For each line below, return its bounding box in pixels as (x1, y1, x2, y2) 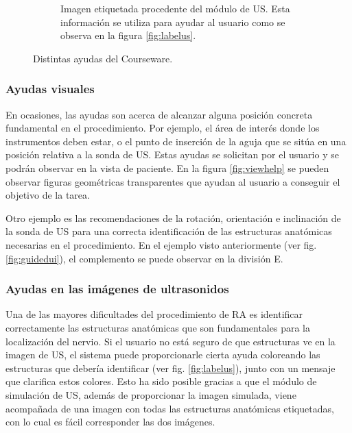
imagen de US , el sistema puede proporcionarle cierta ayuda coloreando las (5, 347, 320, 362)
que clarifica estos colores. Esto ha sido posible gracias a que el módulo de (5, 374, 317, 388)
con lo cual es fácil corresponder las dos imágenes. (5, 415, 215, 429)
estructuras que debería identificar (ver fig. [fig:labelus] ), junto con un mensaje (5, 360, 336, 375)
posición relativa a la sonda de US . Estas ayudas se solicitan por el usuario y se (5, 147, 339, 162)
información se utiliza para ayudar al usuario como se (60, 14, 285, 29)
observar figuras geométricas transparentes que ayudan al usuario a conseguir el (5, 174, 340, 188)
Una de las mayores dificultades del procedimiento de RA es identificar (5, 307, 303, 321)
